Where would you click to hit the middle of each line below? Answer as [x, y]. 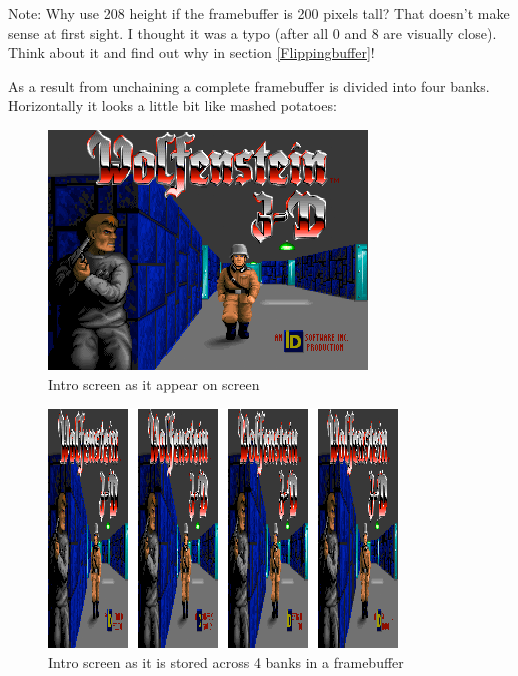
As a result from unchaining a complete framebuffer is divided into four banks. [249, 85]
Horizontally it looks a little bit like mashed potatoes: [172, 105]
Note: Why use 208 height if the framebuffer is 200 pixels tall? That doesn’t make [259, 13]
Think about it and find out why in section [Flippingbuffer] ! [191, 52]
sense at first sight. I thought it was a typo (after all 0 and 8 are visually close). [252, 32]
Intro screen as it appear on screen [154, 383]
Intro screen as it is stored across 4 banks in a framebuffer [226, 661]
